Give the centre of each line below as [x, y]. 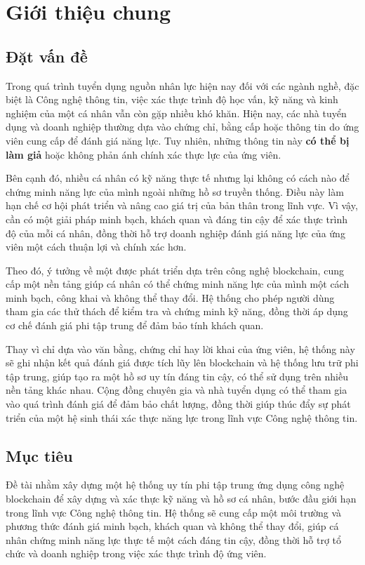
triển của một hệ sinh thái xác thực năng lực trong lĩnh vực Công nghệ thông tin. [182, 417]
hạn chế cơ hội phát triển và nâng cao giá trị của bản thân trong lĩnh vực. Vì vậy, [182, 205]
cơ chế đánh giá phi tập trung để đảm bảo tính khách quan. [135, 325]
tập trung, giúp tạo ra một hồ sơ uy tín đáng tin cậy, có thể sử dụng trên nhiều [177, 376]
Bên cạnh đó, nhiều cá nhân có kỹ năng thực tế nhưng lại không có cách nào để [178, 178]
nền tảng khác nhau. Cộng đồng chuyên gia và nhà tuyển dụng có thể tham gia [177, 390]
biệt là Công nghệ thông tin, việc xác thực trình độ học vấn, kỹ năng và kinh [172, 99]
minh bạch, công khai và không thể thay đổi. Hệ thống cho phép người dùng [170, 297]
